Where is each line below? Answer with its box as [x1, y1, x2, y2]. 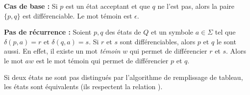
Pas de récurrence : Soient [4, 27, 92, 37]
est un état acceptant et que [65, 1, 150, 11]
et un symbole [150, 27, 194, 37]
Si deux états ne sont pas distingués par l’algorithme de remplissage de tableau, [4, 72, 243, 82]
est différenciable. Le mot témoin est [23, 10, 132, 20]
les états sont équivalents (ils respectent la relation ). [4, 81, 163, 92]
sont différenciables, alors [120, 36, 196, 46]
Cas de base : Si [4, 1, 58, 11]
